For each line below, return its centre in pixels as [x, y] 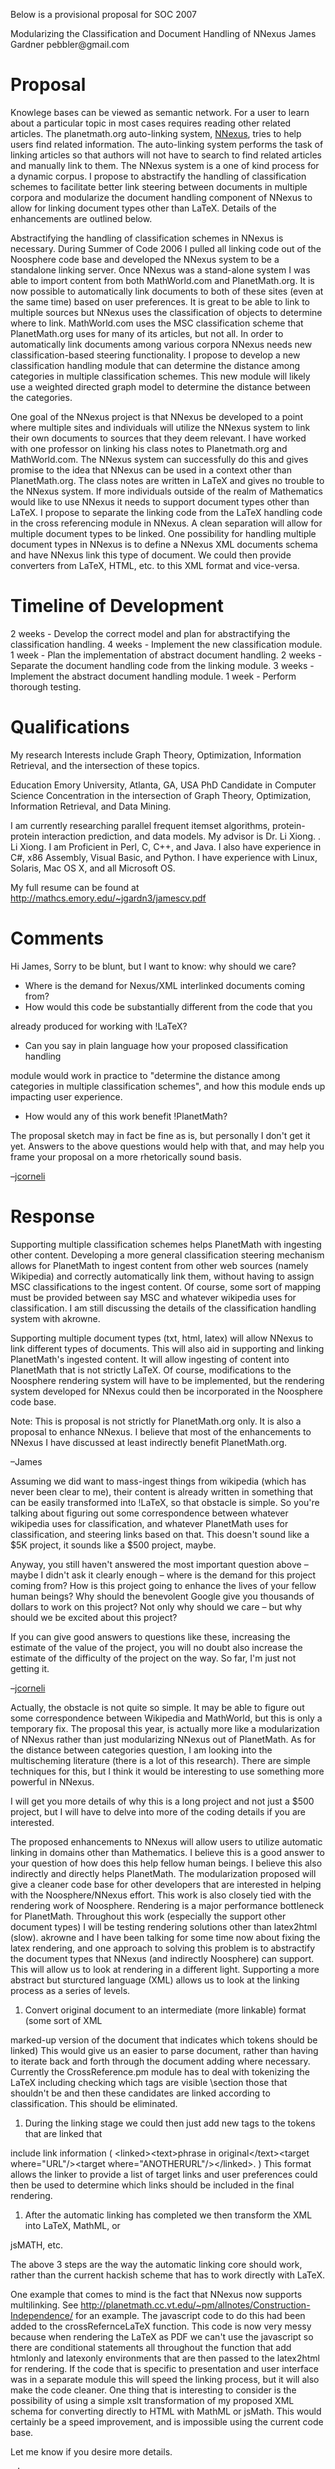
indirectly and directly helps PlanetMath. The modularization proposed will [163, 1873]
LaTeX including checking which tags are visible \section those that [149, 2082]
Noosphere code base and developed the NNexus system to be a [145, 259]
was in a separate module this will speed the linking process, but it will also [165, 2379]
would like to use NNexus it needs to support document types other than [160, 501]
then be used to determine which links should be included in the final [152, 2185]
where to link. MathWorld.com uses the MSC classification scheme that [157, 323]
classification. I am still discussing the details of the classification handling [163, 1308]
